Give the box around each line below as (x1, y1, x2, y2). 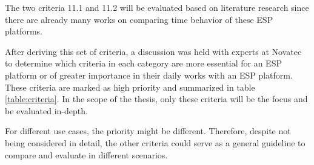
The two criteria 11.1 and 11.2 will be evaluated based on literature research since (5, 1, 309, 13)
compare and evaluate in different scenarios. (5, 148, 168, 161)
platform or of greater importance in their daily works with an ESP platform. (5, 68, 293, 81)
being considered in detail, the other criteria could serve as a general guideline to (5, 136, 306, 149)
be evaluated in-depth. (5, 104, 88, 117)
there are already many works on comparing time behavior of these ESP (5, 13, 273, 25)
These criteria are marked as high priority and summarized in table (5, 80, 255, 93)
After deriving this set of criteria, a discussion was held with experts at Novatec (5, 45, 302, 57)
